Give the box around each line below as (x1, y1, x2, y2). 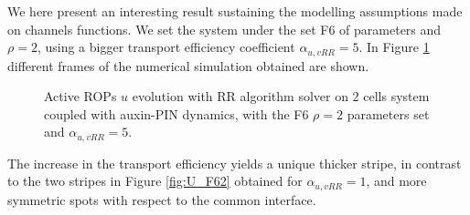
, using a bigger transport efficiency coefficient (37, 37, 295, 56)
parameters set (347, 104, 430, 123)
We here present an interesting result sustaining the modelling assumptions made (7, 2, 463, 20)
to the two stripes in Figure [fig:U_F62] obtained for (7, 171, 303, 190)
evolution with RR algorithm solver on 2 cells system (132, 87, 430, 106)
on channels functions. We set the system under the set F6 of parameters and (7, 19, 442, 38)
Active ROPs (44, 87, 117, 106)
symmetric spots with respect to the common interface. (7, 189, 316, 209)
